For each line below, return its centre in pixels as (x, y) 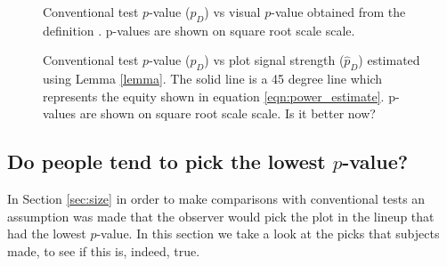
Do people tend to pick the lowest (167, 161)
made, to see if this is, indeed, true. (104, 250)
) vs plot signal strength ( (274, 60)
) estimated (389, 60)
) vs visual (232, 12)
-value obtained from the (338, 12)
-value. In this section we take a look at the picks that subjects (268, 234)
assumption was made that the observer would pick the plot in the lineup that (221, 216)
